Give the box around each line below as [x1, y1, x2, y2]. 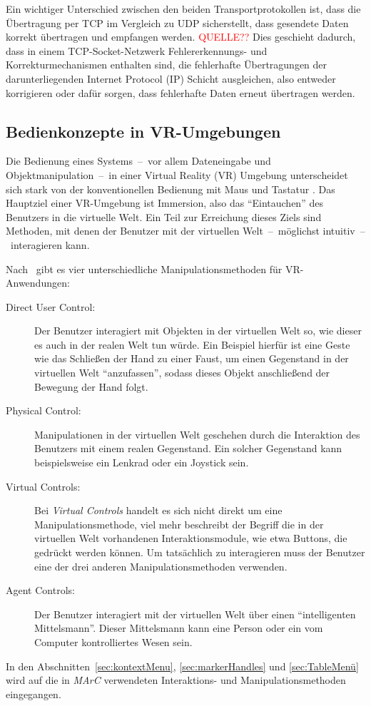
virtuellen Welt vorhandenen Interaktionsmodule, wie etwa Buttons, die [34, 531, 347, 546]
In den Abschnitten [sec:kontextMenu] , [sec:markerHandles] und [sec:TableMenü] [6, 658, 359, 673]
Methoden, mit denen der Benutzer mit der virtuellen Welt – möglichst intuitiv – [6, 223, 365, 238]
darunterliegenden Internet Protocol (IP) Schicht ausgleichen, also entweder [6, 71, 336, 86]
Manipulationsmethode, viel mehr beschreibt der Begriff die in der [34, 516, 324, 531]
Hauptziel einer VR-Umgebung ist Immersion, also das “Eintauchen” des [6, 195, 323, 210]
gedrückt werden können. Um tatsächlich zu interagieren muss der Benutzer [34, 545, 365, 560]
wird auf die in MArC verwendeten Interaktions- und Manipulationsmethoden [6, 672, 346, 687]
